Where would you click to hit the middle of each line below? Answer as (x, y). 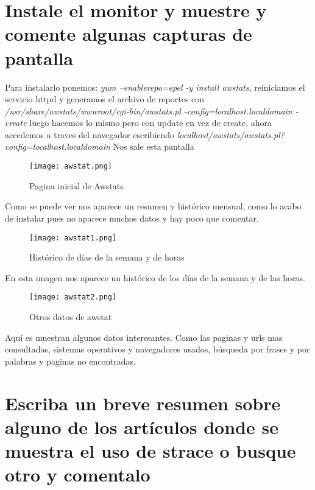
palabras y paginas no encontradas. (70, 361)
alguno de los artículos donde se (142, 426)
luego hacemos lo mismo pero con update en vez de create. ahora (150, 123)
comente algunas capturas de (129, 34)
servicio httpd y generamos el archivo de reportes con (105, 99)
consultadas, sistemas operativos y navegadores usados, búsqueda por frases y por (157, 349)
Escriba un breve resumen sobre (143, 403)
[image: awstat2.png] (73, 297)
